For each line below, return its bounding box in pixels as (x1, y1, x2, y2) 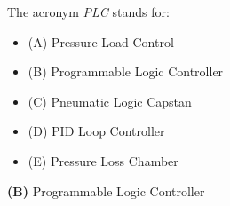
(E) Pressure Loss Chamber (28, 151, 178, 170)
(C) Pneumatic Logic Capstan (28, 91, 192, 110)
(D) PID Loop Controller (28, 122, 165, 140)
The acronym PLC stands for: (7, 3, 170, 20)
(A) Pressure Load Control (28, 32, 174, 51)
